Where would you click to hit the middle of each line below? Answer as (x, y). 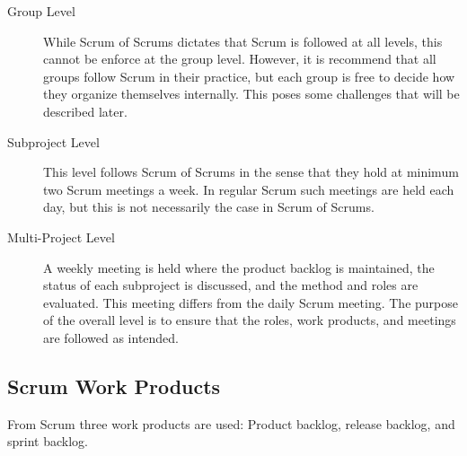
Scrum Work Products (114, 386)
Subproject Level (53, 141)
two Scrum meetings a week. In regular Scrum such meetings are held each (249, 189)
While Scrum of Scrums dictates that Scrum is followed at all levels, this (243, 41)
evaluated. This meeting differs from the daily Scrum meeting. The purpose (251, 302)
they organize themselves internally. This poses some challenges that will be (251, 94)
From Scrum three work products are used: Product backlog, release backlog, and (231, 423)
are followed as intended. (111, 337)
